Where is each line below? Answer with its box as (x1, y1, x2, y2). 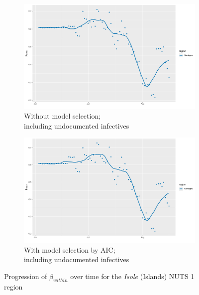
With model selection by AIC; (24, 244, 115, 255)
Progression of (4, 271, 47, 281)
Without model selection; (24, 111, 101, 121)
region (4, 281, 23, 292)
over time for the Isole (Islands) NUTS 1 (70, 271, 195, 281)
